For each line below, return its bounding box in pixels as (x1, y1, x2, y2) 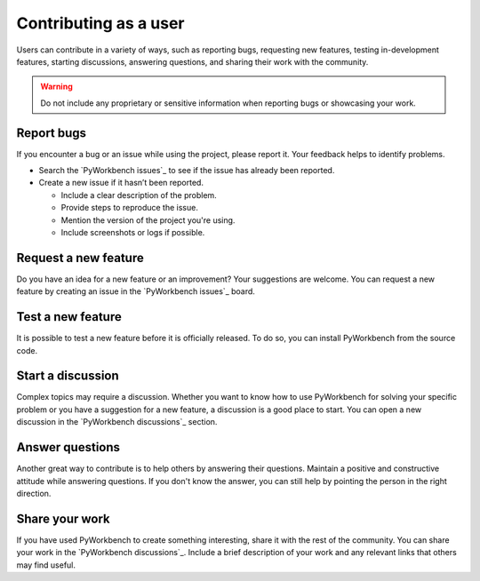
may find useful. (16, 560, 76, 570)
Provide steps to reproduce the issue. (60, 203, 199, 213)
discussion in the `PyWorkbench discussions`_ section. (16, 417, 218, 427)
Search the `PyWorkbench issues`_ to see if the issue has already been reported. (38, 165, 335, 176)
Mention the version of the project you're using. (60, 214, 236, 226)
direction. (16, 488, 52, 498)
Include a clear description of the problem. (60, 189, 217, 200)
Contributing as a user (16, 13, 186, 33)
